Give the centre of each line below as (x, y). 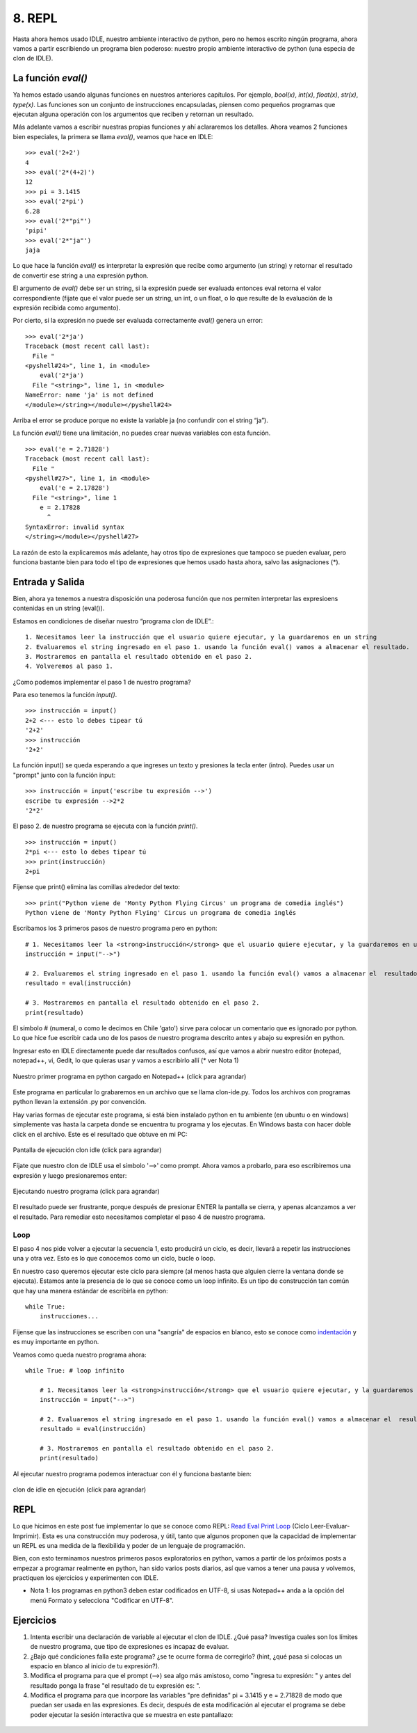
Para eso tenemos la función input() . (65, 695)
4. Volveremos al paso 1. (69, 666)
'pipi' (36, 231)
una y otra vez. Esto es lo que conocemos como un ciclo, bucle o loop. (114, 1259)
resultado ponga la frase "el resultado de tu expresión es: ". (115, 1685)
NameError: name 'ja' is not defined (90, 395)
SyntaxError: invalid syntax (75, 527)
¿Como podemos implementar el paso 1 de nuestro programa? (102, 682)
